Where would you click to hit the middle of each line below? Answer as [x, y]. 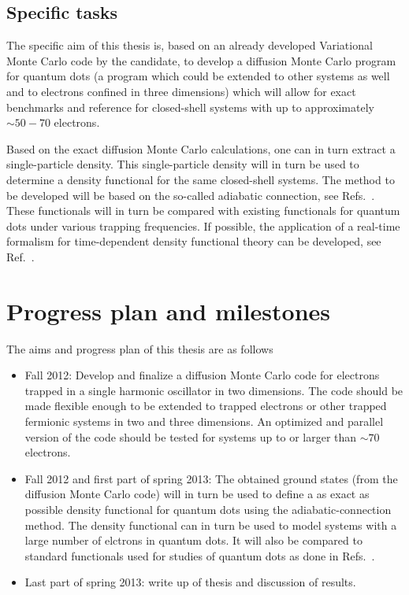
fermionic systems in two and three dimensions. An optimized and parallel [204, 421]
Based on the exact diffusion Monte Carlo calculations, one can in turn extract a [201, 148]
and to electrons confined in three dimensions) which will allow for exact [181, 91]
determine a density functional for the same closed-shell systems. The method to [201, 179]
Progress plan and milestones [169, 310]
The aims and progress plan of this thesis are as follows [140, 348]
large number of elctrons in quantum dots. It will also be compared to [193, 540]
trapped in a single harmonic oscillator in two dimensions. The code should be [214, 390]
